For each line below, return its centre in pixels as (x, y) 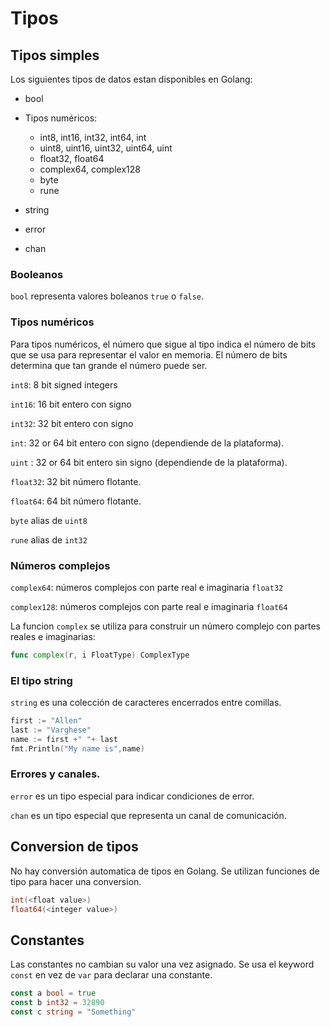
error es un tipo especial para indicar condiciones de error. (132, 796)
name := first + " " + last (64, 739)
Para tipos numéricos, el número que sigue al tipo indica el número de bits (163, 344)
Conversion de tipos (74, 847)
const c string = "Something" (73, 1012)
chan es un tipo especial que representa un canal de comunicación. (148, 815)
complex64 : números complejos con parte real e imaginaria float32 (147, 587)
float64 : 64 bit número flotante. (76, 501)
